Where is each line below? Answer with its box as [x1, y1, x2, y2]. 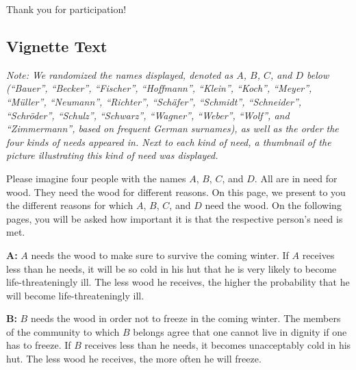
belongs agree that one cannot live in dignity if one [133, 324, 347, 338]
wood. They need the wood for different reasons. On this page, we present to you [6, 184, 346, 199]
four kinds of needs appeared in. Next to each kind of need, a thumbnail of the [6, 134, 331, 149]
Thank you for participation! [6, 2, 127, 16]
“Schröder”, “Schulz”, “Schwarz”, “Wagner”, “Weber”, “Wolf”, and [6, 108, 290, 122]
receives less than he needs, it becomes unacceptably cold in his [84, 338, 351, 352]
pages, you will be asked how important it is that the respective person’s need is [6, 211, 343, 225]
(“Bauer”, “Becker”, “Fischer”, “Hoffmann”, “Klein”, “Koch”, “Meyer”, [6, 81, 312, 95]
